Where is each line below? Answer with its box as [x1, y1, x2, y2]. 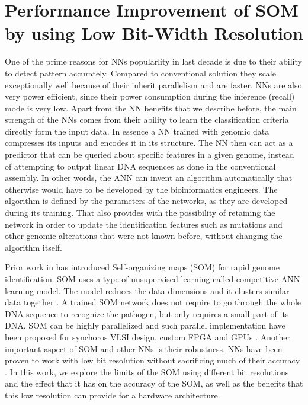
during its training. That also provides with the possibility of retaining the [5, 206, 275, 219]
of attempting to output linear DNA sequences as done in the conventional [5, 160, 276, 172]
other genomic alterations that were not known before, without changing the [5, 229, 283, 242]
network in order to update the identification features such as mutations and [5, 218, 283, 230]
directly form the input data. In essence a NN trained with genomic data [5, 125, 269, 137]
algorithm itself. [5, 241, 62, 253]
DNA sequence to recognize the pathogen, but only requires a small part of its [5, 307, 289, 320]
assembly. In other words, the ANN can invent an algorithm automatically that [5, 171, 293, 184]
